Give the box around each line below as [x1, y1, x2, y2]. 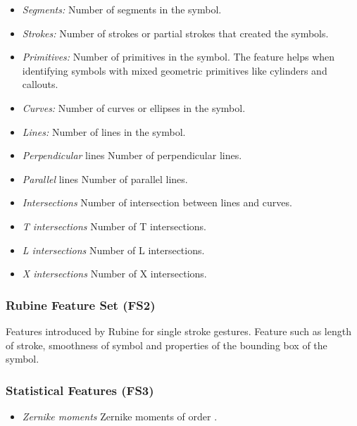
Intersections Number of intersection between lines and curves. [22, 195, 292, 210]
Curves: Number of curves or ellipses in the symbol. [22, 100, 246, 115]
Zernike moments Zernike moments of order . [22, 408, 218, 423]
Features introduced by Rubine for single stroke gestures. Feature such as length [6, 323, 351, 338]
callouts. [22, 77, 58, 92]
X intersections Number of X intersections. [22, 266, 207, 281]
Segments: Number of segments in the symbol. [22, 2, 222, 16]
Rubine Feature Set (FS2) [6, 296, 156, 313]
